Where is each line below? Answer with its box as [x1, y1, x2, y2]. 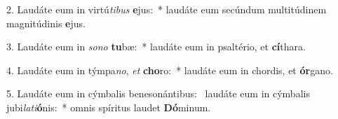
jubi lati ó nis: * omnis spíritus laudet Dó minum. [6, 99, 211, 114]
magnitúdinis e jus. [6, 15, 86, 30]
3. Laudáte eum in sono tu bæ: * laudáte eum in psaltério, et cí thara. [6, 39, 306, 54]
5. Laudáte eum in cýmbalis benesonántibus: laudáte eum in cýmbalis [6, 86, 310, 101]
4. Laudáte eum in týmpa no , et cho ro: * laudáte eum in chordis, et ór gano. [6, 62, 333, 77]
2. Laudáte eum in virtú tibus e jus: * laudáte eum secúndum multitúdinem [6, 2, 327, 16]
